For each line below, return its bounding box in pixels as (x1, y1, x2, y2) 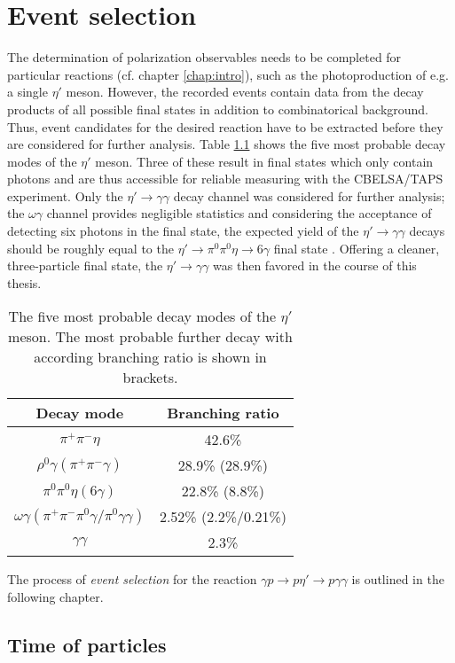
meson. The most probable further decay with (8, 326, 293, 347)
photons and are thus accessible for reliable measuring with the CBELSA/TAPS (7, 169, 443, 188)
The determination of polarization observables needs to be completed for (7, 48, 402, 66)
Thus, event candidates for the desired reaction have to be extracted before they (7, 117, 443, 136)
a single (7, 82, 48, 101)
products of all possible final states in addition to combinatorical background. (7, 99, 429, 118)
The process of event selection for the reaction (7, 570, 257, 589)
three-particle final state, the (7, 256, 163, 275)
